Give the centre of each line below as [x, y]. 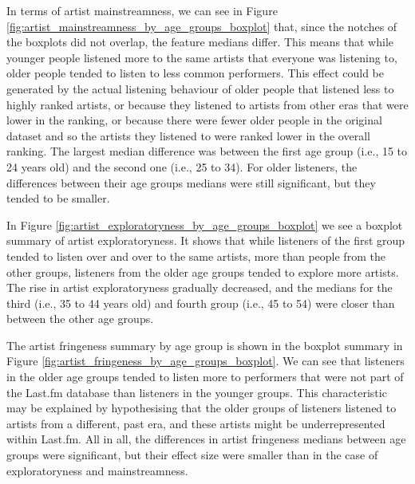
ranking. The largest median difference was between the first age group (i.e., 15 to [207, 151]
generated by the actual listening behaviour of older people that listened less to [200, 88]
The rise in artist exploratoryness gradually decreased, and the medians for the [200, 287]
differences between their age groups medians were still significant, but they [191, 182]
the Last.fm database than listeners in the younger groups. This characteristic [197, 392]
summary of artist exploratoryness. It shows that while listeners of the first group [206, 240]
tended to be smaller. [58, 198]
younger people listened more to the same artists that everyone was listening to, [202, 57]
